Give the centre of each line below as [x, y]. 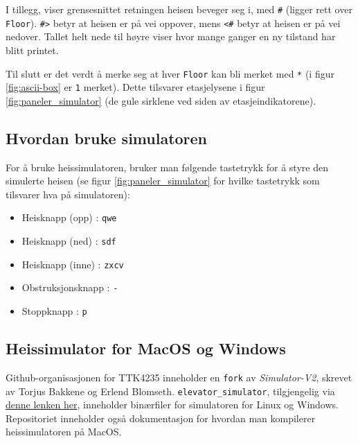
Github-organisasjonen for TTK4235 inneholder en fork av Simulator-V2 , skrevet [179, 377]
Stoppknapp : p [54, 311]
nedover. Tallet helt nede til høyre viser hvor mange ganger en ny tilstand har [171, 36]
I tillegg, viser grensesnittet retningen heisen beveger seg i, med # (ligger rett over [179, 9]
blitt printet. [32, 50]
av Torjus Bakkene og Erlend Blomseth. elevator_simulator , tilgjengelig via [170, 391]
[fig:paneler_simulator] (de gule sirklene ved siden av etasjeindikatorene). [161, 100]
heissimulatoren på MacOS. [64, 432]
